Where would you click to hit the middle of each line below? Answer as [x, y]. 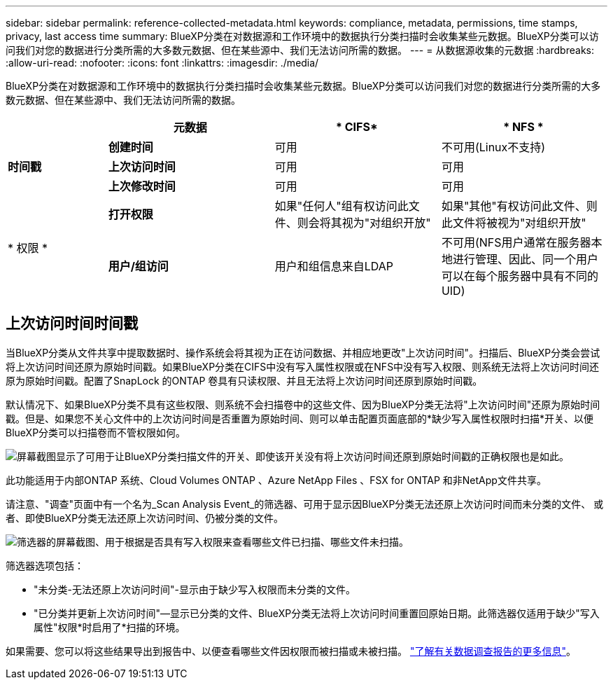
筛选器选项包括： [45, 565]
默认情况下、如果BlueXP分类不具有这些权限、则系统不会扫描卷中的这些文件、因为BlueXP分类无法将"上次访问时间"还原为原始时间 [303, 404]
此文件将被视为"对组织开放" [514, 223]
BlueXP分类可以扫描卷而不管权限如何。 [96, 432]
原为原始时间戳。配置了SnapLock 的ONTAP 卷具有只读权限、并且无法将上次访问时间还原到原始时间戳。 [244, 380]
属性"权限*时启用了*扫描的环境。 [110, 627]
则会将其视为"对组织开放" [364, 223]
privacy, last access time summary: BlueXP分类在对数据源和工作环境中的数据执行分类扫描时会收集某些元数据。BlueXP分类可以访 [302, 36]
